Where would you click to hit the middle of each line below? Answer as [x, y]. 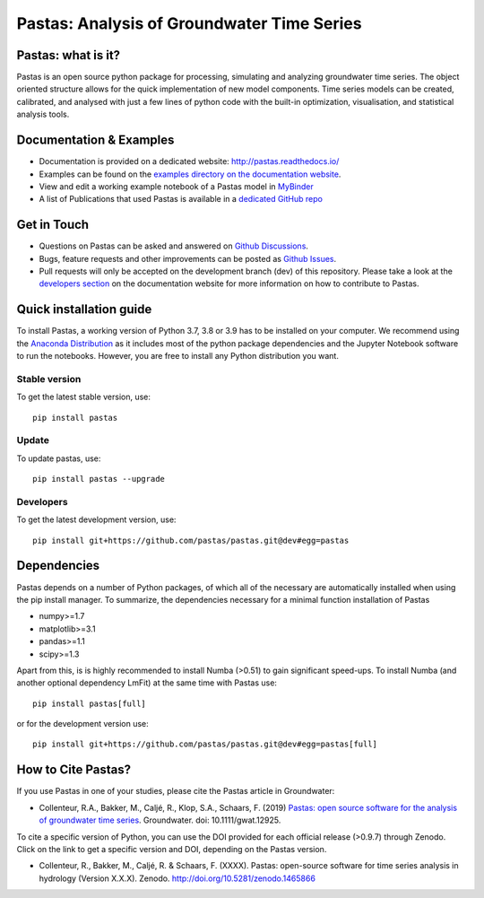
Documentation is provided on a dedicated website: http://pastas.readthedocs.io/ [189, 161]
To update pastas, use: [59, 458]
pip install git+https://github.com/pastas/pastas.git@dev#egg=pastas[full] [205, 744]
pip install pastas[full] [90, 703]
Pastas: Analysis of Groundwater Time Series [189, 23]
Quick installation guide [84, 310]
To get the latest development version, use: [96, 519]
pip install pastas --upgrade [99, 479]
